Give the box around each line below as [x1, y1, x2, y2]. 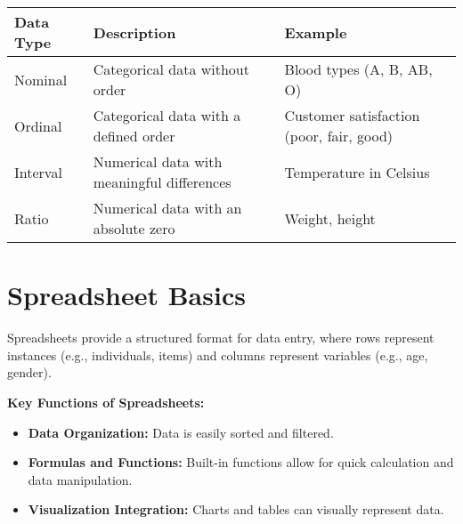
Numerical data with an [93, 198, 242, 218]
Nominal [14, 69, 68, 90]
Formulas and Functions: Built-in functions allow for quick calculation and [28, 453, 454, 472]
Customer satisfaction [284, 105, 420, 125]
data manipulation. [28, 470, 133, 488]
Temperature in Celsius [284, 161, 430, 182]
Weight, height [284, 207, 376, 229]
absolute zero [93, 218, 175, 238]
